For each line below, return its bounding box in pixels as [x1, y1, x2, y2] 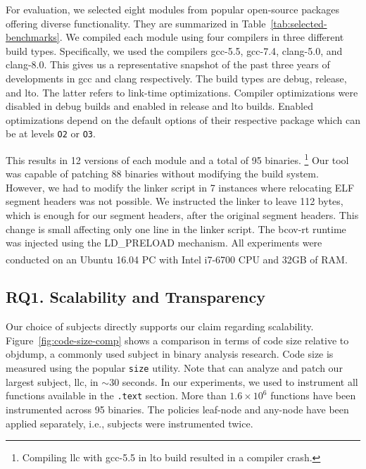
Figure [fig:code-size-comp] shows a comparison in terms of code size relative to [6, 332, 349, 347]
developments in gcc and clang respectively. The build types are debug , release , [6, 70, 347, 85]
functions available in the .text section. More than [6, 388, 227, 403]
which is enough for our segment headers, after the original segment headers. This [6, 208, 359, 223]
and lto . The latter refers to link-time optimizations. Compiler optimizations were [6, 85, 358, 99]
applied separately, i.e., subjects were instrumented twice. [6, 415, 253, 430]
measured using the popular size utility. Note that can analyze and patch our [6, 361, 343, 375]
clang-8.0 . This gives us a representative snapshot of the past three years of [6, 57, 330, 72]
